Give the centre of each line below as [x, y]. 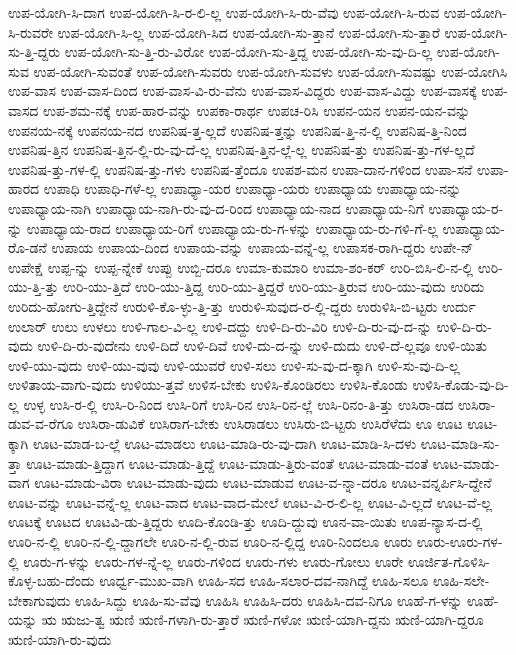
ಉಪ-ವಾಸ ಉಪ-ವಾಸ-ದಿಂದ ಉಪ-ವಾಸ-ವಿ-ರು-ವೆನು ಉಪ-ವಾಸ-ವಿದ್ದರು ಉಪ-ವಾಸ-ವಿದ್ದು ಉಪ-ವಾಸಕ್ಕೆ [242, 90]
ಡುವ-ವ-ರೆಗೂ [41, 423]
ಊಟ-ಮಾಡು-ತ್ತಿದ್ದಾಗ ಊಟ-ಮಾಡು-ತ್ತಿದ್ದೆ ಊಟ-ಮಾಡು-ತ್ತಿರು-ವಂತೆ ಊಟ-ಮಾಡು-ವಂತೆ [227, 462]
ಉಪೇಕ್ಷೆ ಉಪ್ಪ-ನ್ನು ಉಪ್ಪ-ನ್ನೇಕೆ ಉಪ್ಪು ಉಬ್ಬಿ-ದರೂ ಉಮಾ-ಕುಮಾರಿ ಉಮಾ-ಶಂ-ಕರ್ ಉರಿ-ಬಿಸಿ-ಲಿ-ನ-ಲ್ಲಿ [241, 266]
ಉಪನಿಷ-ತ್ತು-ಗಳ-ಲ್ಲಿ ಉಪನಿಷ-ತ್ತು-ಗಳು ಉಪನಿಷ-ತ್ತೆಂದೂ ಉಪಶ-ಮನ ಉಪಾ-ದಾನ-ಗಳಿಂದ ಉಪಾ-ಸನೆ [240, 168]
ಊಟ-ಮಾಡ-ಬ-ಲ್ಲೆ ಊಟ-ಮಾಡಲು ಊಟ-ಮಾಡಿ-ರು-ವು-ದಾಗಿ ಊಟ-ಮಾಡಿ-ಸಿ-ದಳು [224, 443]
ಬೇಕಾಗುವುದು [39, 599]
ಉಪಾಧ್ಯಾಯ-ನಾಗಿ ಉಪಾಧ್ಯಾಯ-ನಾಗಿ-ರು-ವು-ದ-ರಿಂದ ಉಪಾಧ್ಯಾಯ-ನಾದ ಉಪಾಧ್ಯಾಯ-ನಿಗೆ [216, 207]
